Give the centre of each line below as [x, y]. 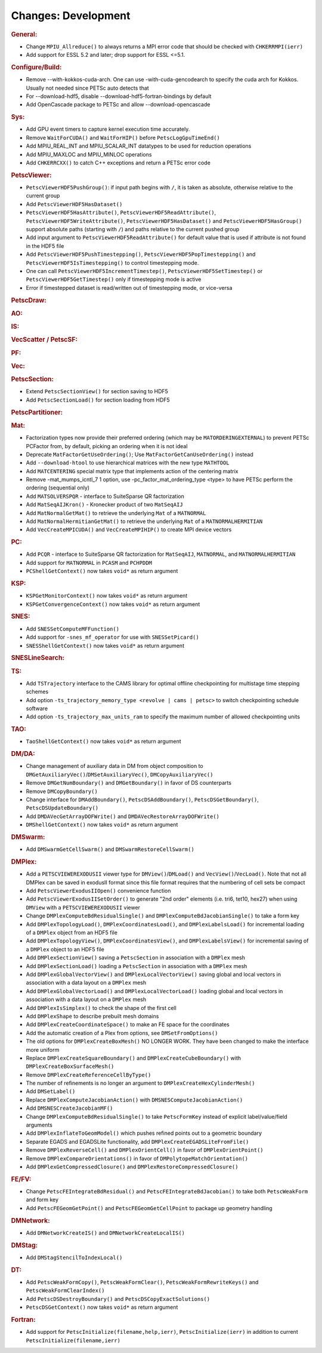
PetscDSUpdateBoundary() [62, 808]
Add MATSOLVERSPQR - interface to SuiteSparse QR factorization [105, 496]
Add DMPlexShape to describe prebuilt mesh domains [92, 1016]
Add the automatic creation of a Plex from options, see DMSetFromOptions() [122, 1033]
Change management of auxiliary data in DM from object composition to [115, 766]
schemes [37, 692]
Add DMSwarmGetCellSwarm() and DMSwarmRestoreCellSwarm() [110, 849]
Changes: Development [71, 16]
